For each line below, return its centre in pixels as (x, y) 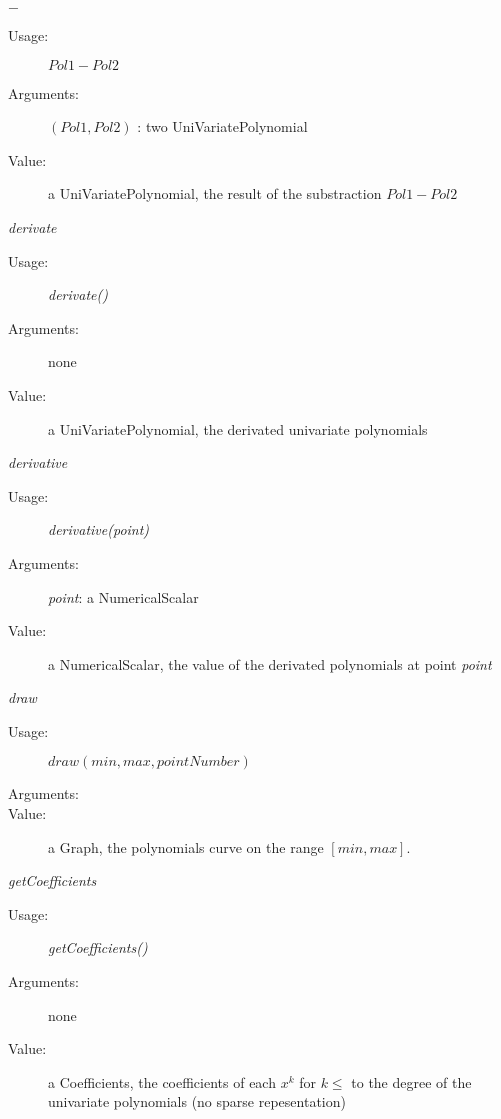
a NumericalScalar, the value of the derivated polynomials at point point (270, 663)
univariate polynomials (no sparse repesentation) (197, 1101)
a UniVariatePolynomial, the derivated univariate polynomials (238, 428)
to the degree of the (411, 1081)
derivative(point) (99, 529)
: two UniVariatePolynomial (222, 126)
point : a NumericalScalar (123, 596)
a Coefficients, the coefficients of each (162, 1081)
